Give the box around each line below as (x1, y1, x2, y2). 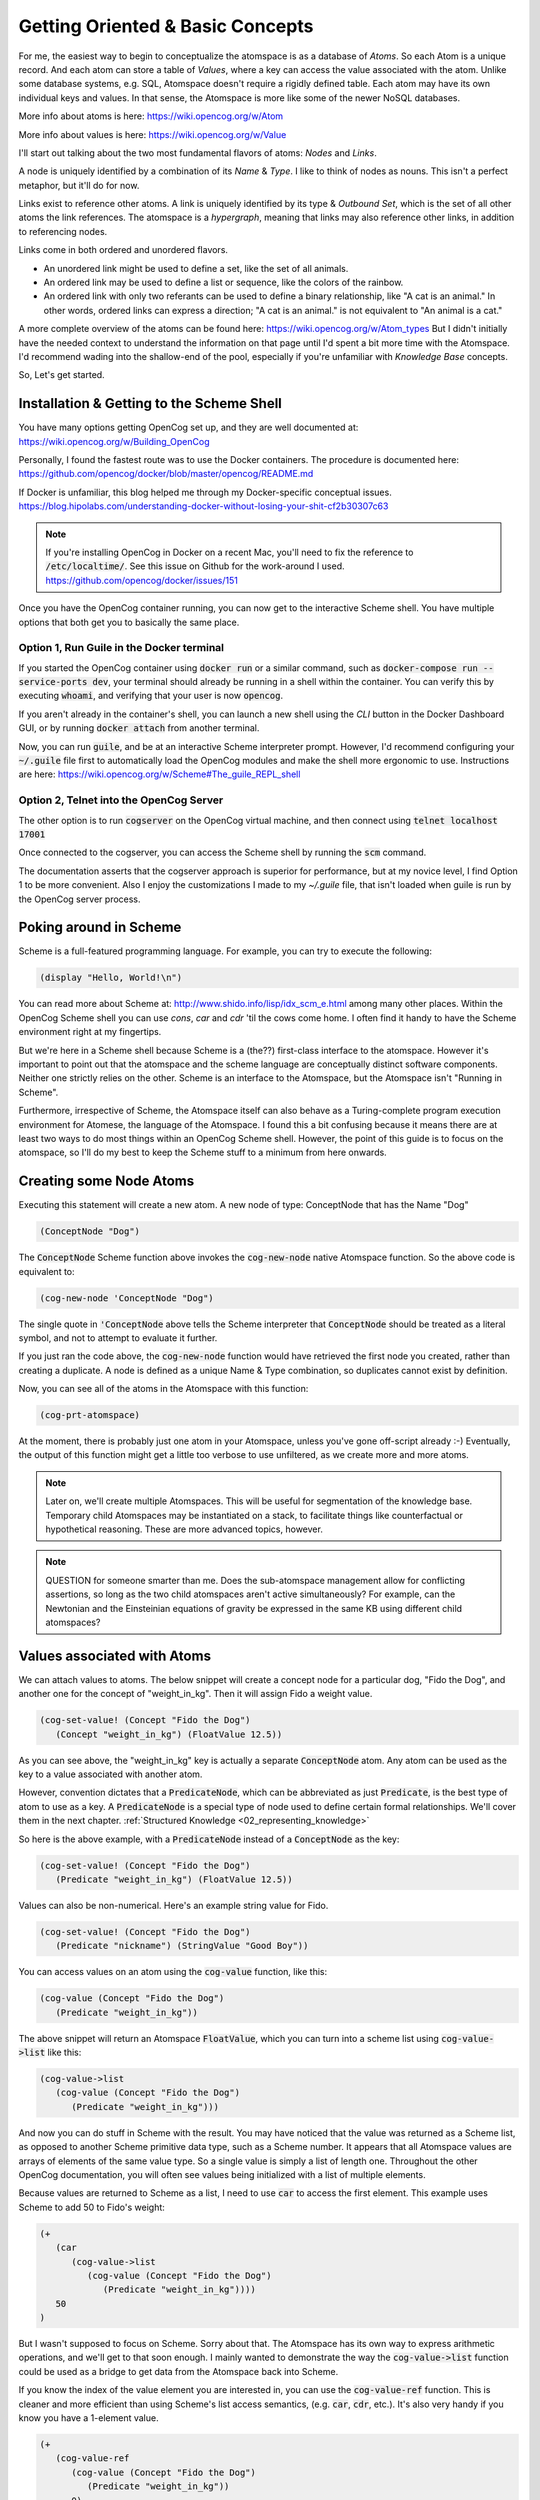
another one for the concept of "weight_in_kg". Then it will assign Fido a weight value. (18, 1688, 373, 1700)
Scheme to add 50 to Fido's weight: (18, 2201, 165, 2213)
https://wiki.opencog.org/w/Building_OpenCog (18, 435, 210, 447)
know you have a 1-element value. (18, 2412, 159, 2424)
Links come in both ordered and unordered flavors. (18, 244, 229, 256)
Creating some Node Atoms (18, 1173, 195, 1190)
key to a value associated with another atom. (18, 1768, 203, 1780)
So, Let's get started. (18, 369, 105, 381)
